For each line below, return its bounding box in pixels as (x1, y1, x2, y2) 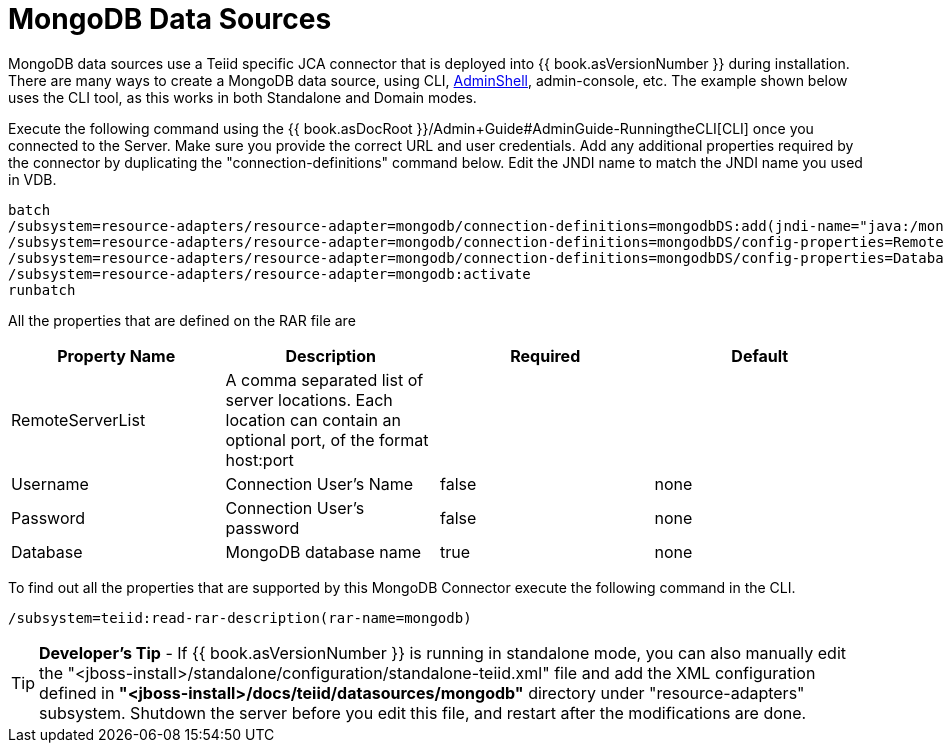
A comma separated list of (225, 369, 424, 390)
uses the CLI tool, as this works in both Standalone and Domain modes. (8, 88, 477, 106)
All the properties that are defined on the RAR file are (8, 311, 356, 329)
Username (11, 473, 89, 494)
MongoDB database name (225, 541, 421, 562)
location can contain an (225, 409, 401, 430)
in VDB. (8, 170, 57, 188)
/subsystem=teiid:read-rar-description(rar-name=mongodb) (8, 609, 472, 626)
